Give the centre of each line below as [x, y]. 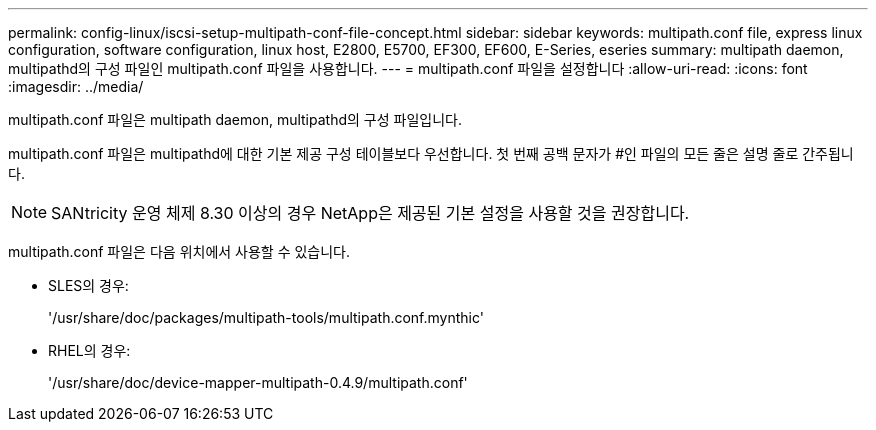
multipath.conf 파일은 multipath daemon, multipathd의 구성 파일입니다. [235, 119]
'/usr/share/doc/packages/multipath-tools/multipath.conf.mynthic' [266, 317]
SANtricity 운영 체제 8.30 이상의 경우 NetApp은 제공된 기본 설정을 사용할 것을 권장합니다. [370, 213]
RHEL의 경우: [89, 350]
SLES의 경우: [88, 285]
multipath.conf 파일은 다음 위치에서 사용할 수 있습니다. [179, 251]
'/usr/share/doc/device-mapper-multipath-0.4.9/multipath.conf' [258, 382]
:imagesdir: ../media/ [76, 86]
